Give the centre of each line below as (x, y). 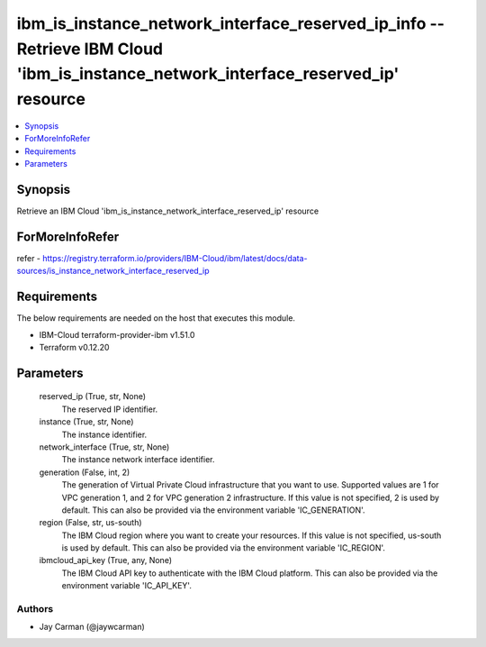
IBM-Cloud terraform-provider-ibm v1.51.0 (117, 334)
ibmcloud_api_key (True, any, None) (106, 560)
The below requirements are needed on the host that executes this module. (156, 318)
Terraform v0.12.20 (74, 347)
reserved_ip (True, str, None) (93, 396)
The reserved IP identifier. (110, 409)
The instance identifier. (104, 434)
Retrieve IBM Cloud (90, 49)
